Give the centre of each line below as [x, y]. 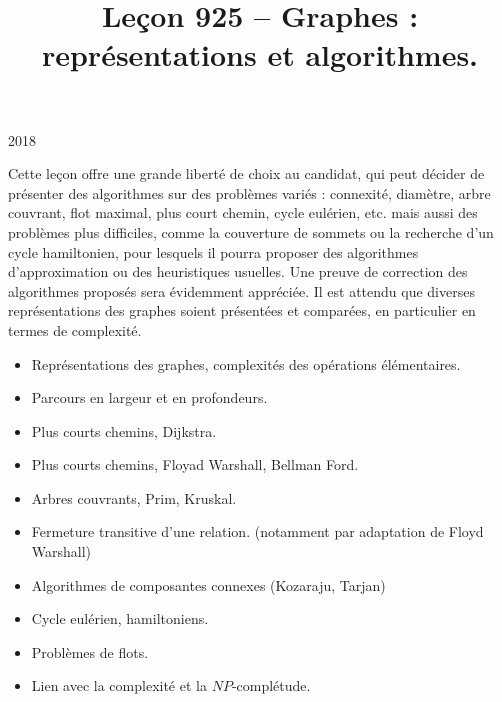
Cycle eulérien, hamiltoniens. [120, 618]
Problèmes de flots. [90, 651]
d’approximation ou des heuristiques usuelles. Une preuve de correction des [238, 271]
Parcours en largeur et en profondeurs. [149, 397]
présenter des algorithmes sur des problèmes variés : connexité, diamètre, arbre [249, 192]
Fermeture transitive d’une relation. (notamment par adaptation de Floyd [257, 531]
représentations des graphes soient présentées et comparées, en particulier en [242, 310]
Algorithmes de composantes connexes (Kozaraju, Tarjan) [208, 584]
